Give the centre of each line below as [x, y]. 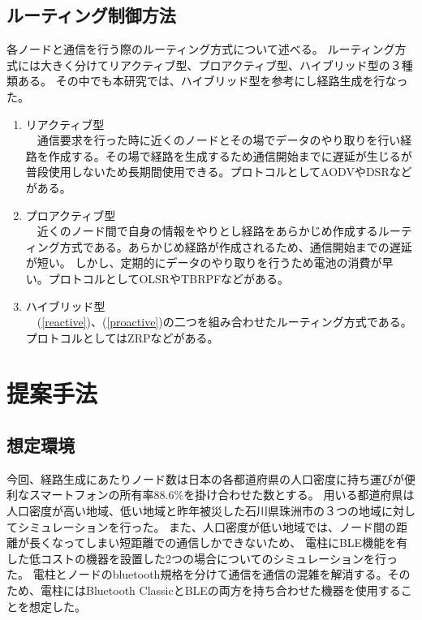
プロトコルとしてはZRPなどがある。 [122, 337]
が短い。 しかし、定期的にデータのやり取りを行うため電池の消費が [204, 263]
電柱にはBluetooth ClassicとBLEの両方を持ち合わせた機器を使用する [220, 590]
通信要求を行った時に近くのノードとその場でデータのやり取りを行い [219, 140]
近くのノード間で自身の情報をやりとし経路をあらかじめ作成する [207, 231]
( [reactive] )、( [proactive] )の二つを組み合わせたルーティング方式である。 [224, 322]
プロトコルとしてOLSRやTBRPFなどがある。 [169, 278]
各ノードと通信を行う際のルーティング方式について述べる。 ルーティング [201, 49]
